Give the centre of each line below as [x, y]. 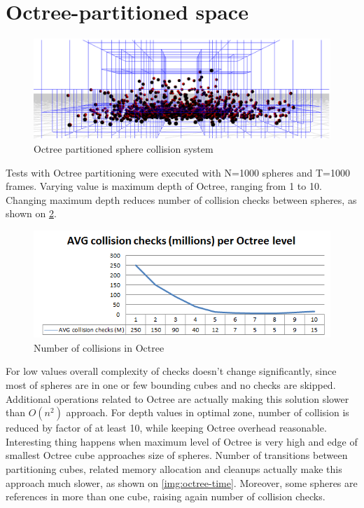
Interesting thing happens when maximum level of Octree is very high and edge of [182, 441]
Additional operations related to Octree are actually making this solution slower [177, 398]
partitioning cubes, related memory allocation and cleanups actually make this [174, 468]
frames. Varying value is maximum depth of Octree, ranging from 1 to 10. [164, 186]
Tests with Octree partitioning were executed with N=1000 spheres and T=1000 [178, 172]
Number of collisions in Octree [99, 347]
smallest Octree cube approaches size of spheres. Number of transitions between [177, 455]
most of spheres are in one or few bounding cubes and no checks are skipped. [171, 385]
